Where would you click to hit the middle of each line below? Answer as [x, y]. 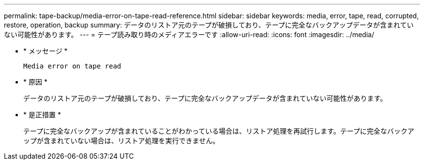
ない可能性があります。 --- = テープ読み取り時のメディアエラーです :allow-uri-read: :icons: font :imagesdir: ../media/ [189, 34]
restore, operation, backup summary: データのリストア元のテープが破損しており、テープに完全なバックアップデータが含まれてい [209, 25]
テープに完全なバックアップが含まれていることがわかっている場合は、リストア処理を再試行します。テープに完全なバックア [219, 131]
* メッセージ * [45, 51]
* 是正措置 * [42, 115]
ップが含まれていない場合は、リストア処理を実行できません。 [121, 141]
